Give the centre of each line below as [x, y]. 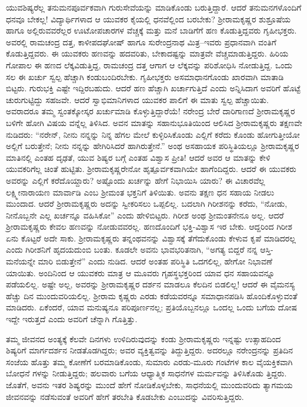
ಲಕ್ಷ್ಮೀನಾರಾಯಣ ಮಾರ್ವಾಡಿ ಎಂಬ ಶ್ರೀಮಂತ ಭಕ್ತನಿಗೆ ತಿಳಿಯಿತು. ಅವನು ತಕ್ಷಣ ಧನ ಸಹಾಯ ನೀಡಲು [140, 192]
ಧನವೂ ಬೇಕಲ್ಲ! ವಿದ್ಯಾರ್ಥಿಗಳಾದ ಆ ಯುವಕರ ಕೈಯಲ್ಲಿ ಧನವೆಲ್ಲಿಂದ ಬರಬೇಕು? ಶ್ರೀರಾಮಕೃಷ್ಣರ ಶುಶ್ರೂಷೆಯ [149, 19]
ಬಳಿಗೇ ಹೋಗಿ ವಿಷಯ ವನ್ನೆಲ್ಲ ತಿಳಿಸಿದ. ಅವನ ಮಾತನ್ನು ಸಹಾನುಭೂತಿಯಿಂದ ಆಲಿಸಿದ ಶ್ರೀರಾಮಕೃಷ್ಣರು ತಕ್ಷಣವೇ [154, 122]
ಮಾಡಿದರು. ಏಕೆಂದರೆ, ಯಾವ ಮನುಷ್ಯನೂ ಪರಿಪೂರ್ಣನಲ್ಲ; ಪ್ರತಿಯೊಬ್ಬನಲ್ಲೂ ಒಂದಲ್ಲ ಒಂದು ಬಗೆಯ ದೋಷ [151, 307]
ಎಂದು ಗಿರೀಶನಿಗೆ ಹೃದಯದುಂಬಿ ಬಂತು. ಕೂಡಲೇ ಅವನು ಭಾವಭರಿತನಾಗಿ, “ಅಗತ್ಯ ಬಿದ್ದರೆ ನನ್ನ [132, 249]
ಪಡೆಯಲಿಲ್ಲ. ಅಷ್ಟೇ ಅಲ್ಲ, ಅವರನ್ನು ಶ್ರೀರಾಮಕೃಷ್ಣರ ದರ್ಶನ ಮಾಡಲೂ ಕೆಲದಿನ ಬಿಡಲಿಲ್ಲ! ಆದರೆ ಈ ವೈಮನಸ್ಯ [151, 284]
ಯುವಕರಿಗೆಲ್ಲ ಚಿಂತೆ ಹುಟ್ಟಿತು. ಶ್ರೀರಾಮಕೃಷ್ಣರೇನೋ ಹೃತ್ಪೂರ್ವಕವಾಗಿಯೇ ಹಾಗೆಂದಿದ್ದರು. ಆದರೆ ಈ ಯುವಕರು [151, 169]
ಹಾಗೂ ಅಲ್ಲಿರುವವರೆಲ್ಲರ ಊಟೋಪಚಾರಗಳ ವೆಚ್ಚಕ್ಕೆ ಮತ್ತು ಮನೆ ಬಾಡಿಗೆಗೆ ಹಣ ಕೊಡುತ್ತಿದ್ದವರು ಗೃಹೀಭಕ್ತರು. [151, 30]
